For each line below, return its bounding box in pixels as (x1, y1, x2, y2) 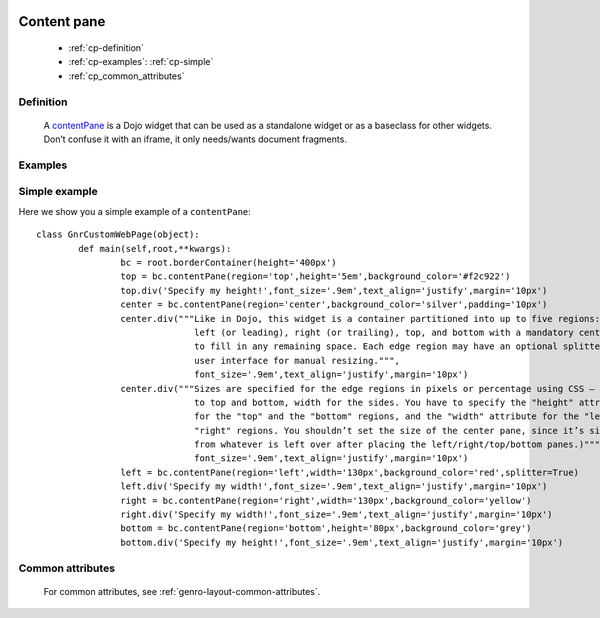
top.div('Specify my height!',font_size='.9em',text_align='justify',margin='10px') (120, 285, 548, 296)
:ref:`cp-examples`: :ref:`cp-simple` (68, 56, 214, 68)
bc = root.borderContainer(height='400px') (120, 257, 337, 269)
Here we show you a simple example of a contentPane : (18, 205, 252, 217)
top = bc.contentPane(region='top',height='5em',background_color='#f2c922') (120, 271, 511, 282)
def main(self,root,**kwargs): (78, 243, 232, 254)
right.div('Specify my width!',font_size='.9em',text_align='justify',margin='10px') (120, 509, 554, 520)
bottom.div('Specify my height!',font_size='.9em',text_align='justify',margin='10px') (120, 536, 564, 548)
